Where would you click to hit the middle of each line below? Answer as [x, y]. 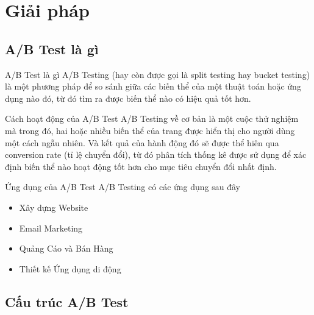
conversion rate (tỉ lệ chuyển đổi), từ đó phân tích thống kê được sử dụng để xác [156, 154]
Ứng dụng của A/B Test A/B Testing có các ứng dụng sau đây [123, 187]
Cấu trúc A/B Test [67, 301]
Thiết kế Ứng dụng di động [70, 268]
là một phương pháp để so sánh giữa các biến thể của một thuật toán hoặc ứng [153, 86]
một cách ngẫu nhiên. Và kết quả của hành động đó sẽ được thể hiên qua [142, 142]
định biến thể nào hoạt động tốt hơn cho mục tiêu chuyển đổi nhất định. [141, 166]
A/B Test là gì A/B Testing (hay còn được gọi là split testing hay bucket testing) [158, 74]
